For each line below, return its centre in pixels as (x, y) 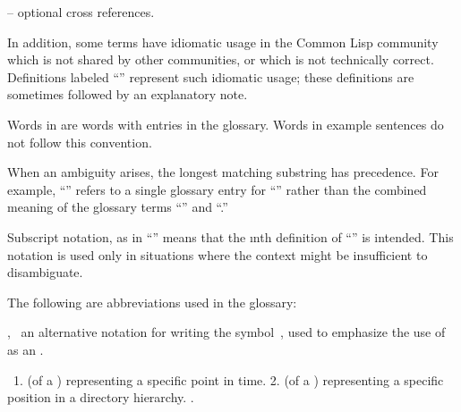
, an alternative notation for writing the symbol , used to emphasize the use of (226, 332)
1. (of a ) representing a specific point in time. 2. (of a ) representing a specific (228, 379)
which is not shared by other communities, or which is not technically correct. (221, 59)
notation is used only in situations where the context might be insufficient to (218, 254)
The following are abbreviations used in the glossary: (152, 302)
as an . (26, 349)
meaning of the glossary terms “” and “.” (118, 207)
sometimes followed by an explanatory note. (128, 94)
